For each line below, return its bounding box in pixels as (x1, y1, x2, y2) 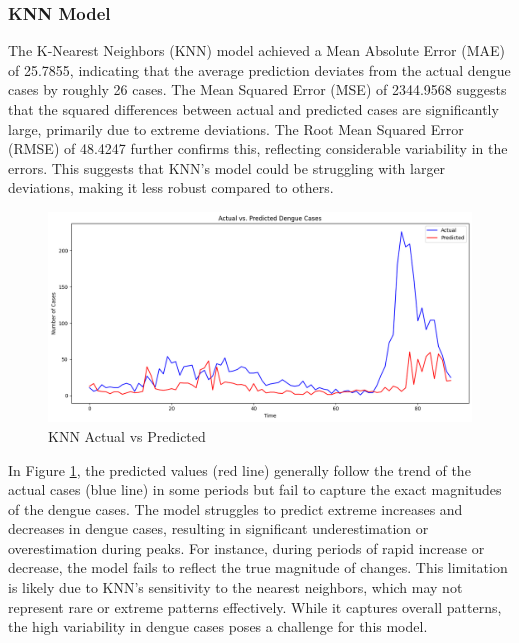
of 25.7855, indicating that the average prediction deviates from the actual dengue (8, 59, 511, 80)
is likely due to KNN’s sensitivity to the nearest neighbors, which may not (8, 577, 463, 598)
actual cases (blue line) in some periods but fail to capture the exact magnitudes (8, 479, 502, 500)
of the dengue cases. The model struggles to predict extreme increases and (8, 498, 463, 519)
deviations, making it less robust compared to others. (8, 177, 334, 198)
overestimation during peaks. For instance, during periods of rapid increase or (8, 537, 485, 558)
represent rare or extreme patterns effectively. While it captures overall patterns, (8, 596, 502, 617)
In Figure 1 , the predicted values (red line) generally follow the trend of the (8, 459, 471, 480)
